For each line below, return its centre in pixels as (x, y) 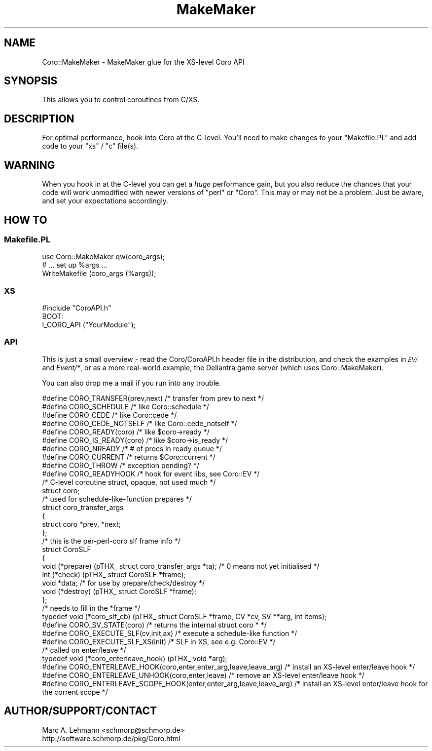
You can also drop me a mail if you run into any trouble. (132, 383)
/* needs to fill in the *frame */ (91, 608)
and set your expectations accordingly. (105, 201)
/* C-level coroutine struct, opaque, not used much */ (129, 482)
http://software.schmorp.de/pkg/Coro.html (111, 738)
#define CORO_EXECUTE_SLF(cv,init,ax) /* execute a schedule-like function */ (170, 633)
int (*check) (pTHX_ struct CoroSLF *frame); (114, 574)
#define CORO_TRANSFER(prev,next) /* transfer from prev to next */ (153, 398)
